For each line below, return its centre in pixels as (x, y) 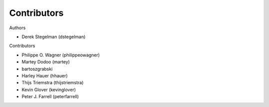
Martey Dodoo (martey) (46, 62)
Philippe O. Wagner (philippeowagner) (61, 55)
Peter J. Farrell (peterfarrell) (50, 97)
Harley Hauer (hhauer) (45, 76)
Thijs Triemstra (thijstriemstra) (53, 83)
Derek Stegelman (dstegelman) (54, 37)
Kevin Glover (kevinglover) (49, 90)
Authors (17, 28)
